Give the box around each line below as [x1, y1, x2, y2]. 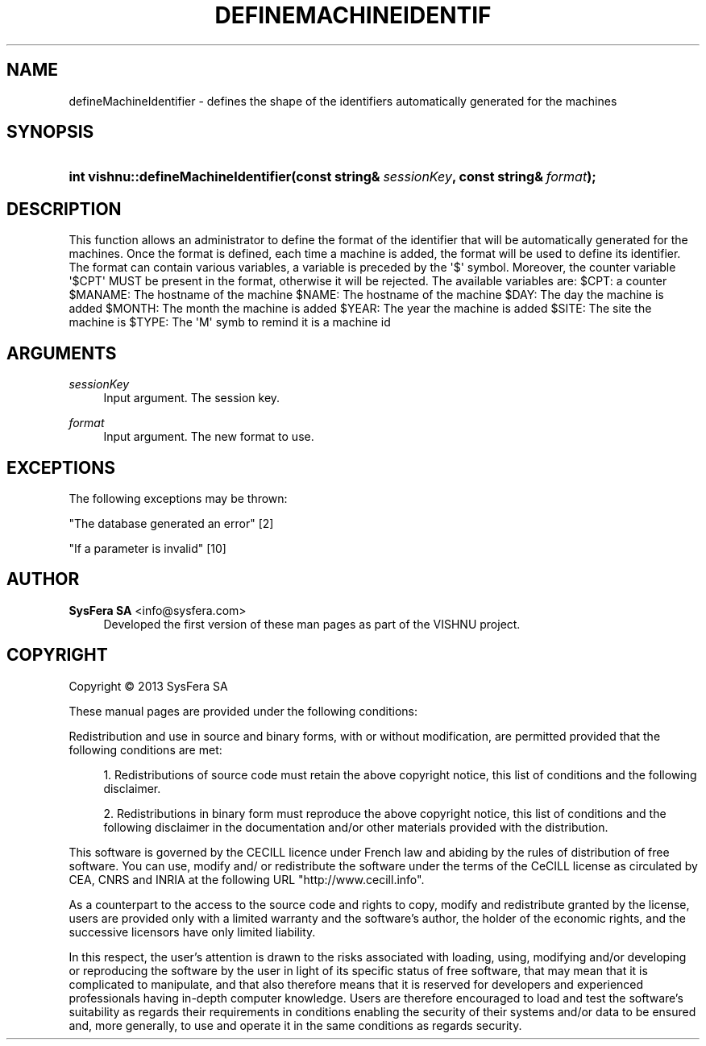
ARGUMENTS [6, 342, 117, 363]
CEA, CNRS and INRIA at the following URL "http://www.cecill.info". [69, 872, 425, 886]
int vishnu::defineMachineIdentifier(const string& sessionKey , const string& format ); [69, 168, 596, 185]
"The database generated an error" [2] [69, 516, 274, 530]
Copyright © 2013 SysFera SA [69, 679, 228, 693]
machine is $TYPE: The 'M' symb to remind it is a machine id [69, 315, 391, 330]
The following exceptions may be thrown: [69, 491, 288, 505]
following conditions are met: [69, 742, 222, 757]
